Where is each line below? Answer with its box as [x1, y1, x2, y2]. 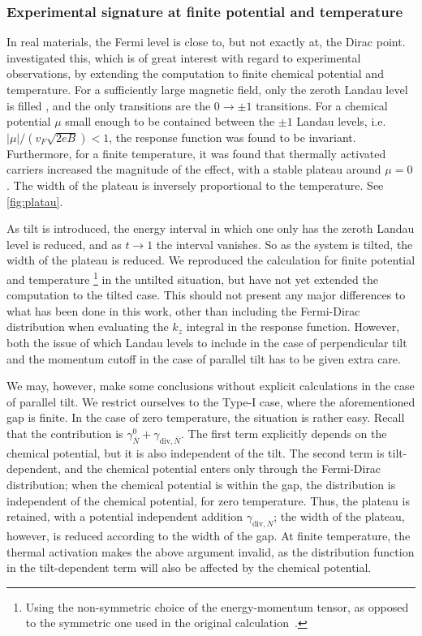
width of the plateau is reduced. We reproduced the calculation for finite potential [6, 251, 416, 269]
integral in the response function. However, [186, 318, 400, 335]
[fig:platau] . [6, 192, 63, 209]
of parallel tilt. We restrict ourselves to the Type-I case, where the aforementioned [6, 393, 416, 410]
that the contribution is [6, 424, 123, 441]
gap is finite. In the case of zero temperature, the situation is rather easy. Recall [6, 409, 405, 426]
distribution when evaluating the [6, 318, 169, 335]
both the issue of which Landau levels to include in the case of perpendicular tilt [6, 333, 407, 350]
